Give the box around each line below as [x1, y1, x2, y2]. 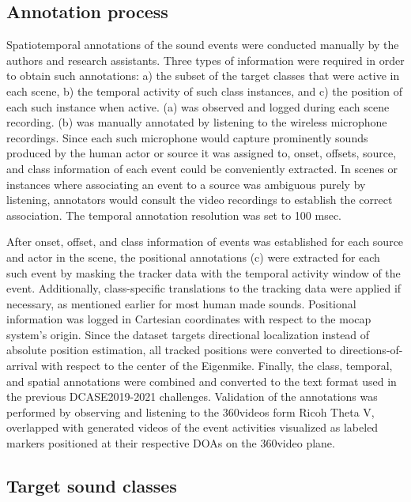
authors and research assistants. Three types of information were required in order [6, 51, 405, 68]
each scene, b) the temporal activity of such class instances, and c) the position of [6, 82, 403, 99]
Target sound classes [6, 474, 177, 498]
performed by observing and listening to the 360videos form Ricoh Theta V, [6, 403, 375, 420]
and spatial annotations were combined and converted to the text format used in [6, 372, 397, 389]
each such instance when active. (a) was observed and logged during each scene [6, 98, 390, 115]
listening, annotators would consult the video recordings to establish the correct [6, 191, 393, 208]
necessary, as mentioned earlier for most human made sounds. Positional [6, 295, 356, 311]
